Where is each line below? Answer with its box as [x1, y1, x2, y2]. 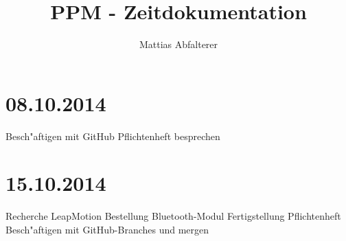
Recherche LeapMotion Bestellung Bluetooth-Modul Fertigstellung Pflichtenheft [5, 209, 341, 223]
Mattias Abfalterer [139, 37, 218, 51]
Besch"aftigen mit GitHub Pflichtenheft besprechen [5, 128, 220, 143]
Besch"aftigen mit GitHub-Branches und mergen [5, 222, 209, 236]
